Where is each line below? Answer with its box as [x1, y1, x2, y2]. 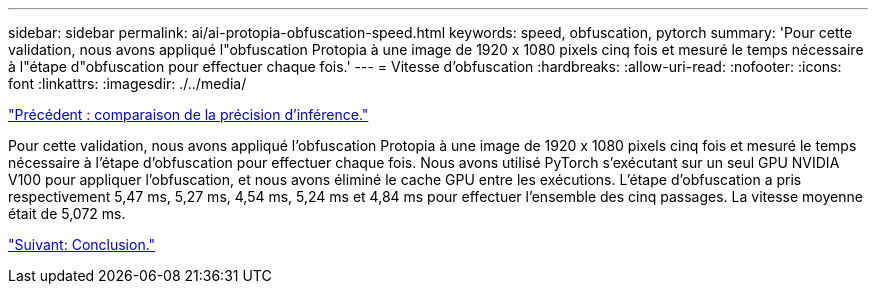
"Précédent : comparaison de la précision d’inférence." [8, 106, 369, 123]
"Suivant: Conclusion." [8, 236, 156, 253]
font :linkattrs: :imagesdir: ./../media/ [8, 75, 247, 92]
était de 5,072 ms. [8, 205, 126, 222]
